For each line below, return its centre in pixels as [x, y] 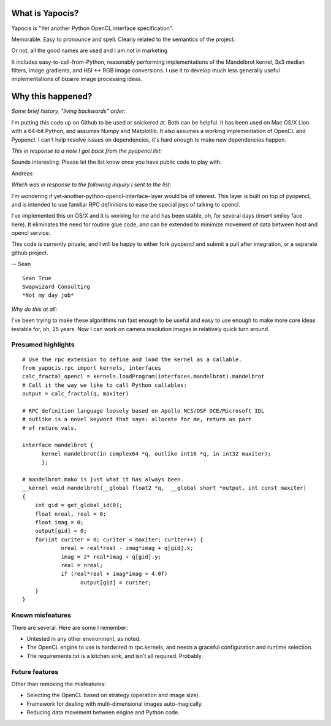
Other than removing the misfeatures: [59, 684]
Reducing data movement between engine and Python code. [103, 713]
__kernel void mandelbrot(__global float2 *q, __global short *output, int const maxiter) [164, 488]
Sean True [37, 278]
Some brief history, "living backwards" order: [68, 111]
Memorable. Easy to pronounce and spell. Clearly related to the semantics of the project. [123, 39]
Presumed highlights [43, 345]
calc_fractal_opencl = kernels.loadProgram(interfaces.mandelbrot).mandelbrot [143, 376]
